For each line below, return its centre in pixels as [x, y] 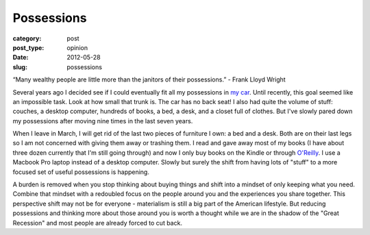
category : [27, 38]
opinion [77, 47]
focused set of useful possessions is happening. [81, 172]
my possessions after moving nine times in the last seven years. [103, 121]
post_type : [28, 47]
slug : [20, 67]
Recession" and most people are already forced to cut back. [98, 223]
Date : [21, 58]
